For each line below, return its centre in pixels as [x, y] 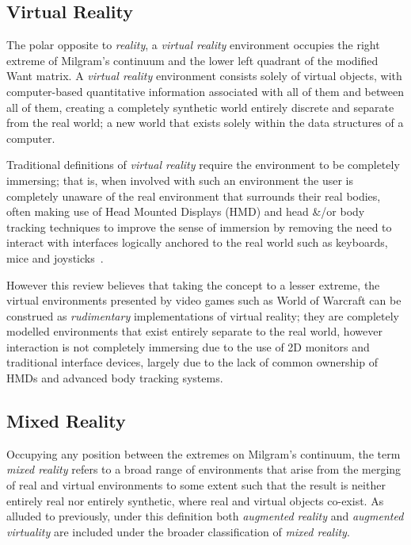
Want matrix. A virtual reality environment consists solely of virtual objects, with [204, 76]
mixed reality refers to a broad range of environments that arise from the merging [204, 469]
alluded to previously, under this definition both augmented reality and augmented [205, 516]
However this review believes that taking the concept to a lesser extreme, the [193, 284]
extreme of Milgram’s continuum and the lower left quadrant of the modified [192, 60]
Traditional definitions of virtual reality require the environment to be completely [203, 165]
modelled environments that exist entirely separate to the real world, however [194, 331]
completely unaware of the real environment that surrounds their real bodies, [194, 196]
